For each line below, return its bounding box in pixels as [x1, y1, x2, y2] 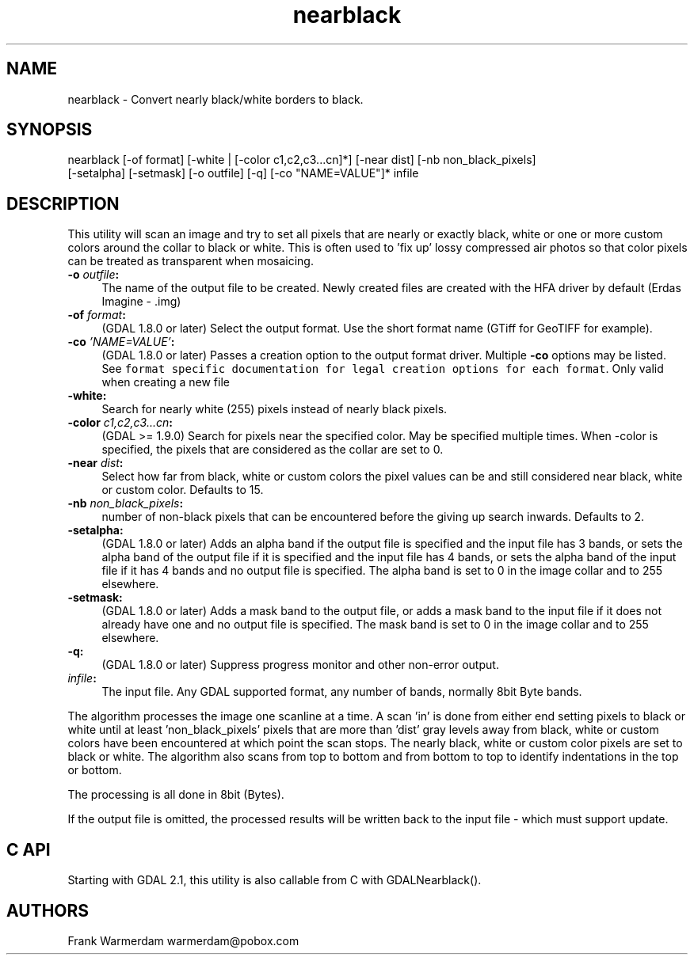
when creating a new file [101, 375, 230, 389]
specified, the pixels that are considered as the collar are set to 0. [101, 443, 444, 457]
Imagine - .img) [101, 294, 181, 309]
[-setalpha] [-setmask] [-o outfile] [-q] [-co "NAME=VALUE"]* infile [67, 166, 419, 180]
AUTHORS [6, 900, 90, 921]
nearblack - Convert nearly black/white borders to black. [67, 92, 364, 106]
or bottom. [67, 763, 122, 777]
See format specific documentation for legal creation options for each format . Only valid [101, 362, 664, 376]
